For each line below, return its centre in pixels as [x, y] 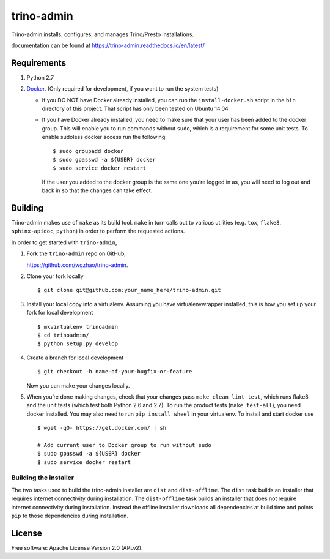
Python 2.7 [40, 77]
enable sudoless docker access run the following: [105, 137]
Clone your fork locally [55, 276]
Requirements [39, 63]
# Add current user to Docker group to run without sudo [125, 445]
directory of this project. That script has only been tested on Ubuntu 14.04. [136, 109]
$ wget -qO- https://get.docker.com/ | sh [102, 428]
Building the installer [43, 478]
